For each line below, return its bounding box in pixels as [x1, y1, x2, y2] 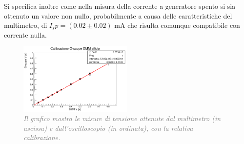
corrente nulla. [4, 29, 47, 40]
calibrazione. [23, 132, 61, 143]
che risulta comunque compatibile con [127, 20, 240, 30]
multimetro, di [4, 20, 47, 30]
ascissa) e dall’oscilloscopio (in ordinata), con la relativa [23, 123, 193, 133]
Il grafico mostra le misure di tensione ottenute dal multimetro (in [23, 113, 221, 123]
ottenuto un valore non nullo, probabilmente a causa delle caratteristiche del [4, 10, 232, 21]
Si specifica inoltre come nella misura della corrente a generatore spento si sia [4, 1, 236, 11]
